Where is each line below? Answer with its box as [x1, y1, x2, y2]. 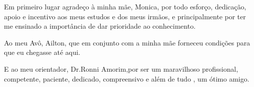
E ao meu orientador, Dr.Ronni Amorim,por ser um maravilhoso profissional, [4, 63, 238, 74]
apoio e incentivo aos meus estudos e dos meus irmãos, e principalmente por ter [4, 11, 246, 21]
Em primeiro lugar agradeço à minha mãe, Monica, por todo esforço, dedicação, [4, 1, 247, 11]
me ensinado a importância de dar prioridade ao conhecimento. [4, 21, 196, 31]
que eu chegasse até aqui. [4, 47, 80, 57]
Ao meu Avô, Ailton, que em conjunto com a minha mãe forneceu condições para [4, 37, 250, 47]
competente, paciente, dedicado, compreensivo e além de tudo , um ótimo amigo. [4, 73, 250, 84]
